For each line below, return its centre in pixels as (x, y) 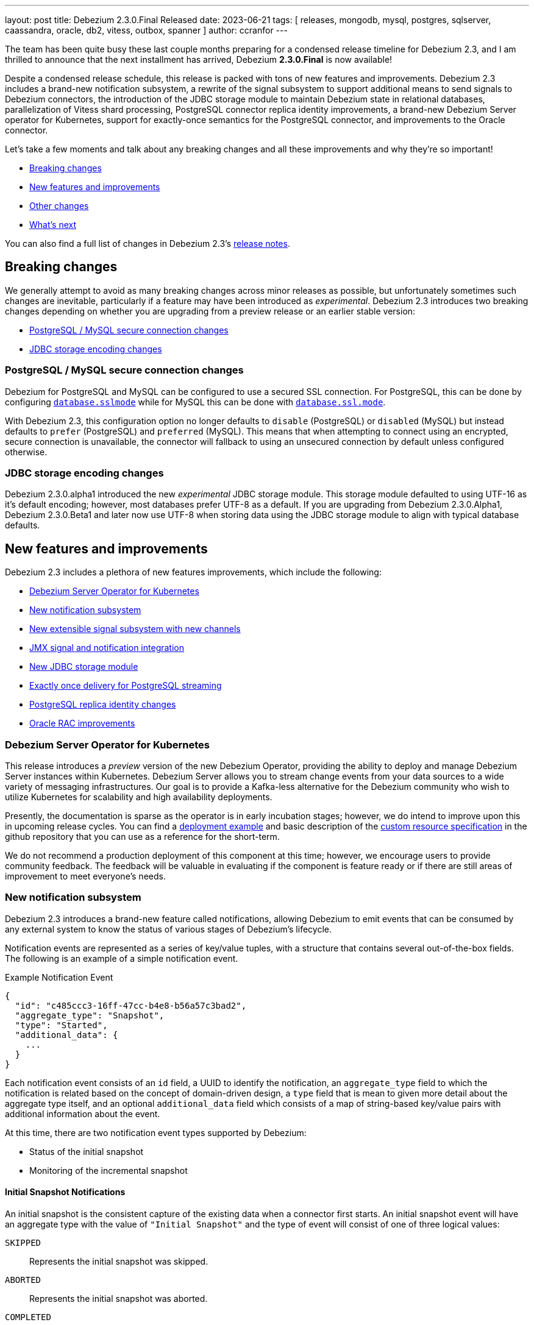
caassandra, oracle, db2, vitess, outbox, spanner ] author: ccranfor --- (146, 30)
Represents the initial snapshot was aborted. (119, 1298)
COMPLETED (28, 1317)
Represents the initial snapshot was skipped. (119, 1261)
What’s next (53, 225)
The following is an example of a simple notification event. (122, 958)
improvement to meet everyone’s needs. (85, 876)
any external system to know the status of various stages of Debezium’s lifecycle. (168, 929)
